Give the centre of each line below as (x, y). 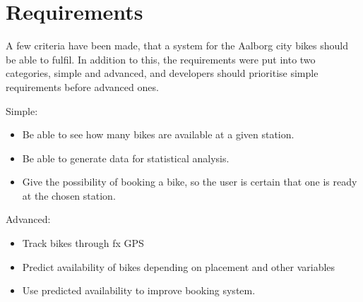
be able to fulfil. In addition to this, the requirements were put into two (161, 59)
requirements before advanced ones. (82, 86)
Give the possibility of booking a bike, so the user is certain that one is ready (190, 182)
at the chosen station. (69, 195)
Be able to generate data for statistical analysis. (126, 158)
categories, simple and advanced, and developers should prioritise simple (162, 73)
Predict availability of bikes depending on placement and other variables (179, 266)
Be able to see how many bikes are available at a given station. (158, 134)
